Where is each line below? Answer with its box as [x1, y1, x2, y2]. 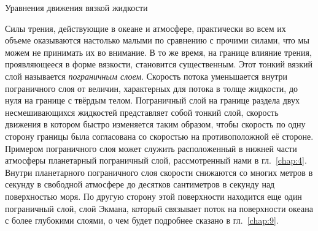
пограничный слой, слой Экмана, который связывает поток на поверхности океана [5, 202, 313, 214]
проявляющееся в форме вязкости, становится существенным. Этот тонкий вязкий [5, 58, 312, 70]
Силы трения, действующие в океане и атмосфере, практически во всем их [5, 21, 286, 34]
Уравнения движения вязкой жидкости [5, 1, 148, 13]
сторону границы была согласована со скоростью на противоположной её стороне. [5, 129, 314, 142]
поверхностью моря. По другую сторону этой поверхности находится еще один [5, 189, 302, 202]
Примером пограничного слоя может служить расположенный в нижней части [5, 142, 297, 154]
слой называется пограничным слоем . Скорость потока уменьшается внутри [5, 69, 288, 82]
